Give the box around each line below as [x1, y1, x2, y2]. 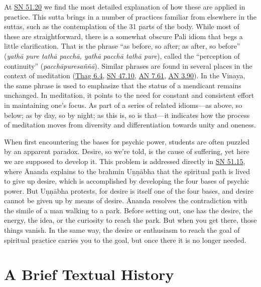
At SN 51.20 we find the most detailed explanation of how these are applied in [4, 2, 245, 12]
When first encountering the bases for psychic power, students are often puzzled [4, 136, 250, 147]
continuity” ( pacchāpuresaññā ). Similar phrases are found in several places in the [4, 60, 252, 71]
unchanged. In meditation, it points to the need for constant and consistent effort [4, 90, 254, 100]
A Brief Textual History [4, 264, 174, 284]
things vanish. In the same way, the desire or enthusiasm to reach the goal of [4, 225, 240, 235]
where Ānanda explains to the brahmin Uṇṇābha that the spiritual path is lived [4, 166, 250, 176]
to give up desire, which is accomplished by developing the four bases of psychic [4, 176, 249, 186]
